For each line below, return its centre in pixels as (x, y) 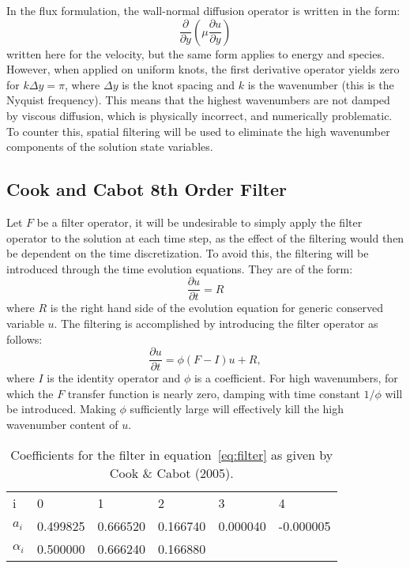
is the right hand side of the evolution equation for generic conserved (216, 308)
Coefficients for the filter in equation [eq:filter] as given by (172, 454)
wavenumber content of (62, 425)
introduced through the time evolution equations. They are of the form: (180, 268)
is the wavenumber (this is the (321, 84)
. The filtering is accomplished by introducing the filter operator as (216, 323)
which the (30, 393)
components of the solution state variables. (110, 147)
